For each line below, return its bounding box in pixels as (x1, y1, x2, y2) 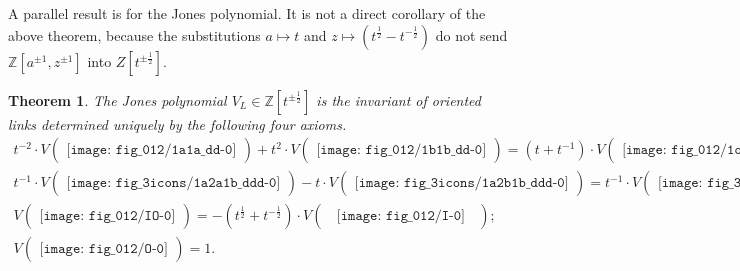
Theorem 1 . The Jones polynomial (8, 89, 227, 110)
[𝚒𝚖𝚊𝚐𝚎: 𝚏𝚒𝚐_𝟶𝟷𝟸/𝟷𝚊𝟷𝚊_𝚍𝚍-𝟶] (66, 143, 237, 158)
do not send (435, 24, 508, 45)
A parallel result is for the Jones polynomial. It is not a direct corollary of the (8, 3, 486, 23)
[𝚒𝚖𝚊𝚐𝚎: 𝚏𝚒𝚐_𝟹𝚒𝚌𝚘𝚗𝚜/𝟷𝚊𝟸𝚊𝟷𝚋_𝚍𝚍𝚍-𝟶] (66, 176, 281, 191)
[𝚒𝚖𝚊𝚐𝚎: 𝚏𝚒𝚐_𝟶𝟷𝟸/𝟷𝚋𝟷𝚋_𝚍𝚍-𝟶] (316, 143, 487, 158)
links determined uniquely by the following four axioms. (8, 113, 347, 134)
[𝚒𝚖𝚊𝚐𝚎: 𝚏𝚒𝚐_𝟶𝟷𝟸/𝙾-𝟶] (39, 242, 168, 257)
